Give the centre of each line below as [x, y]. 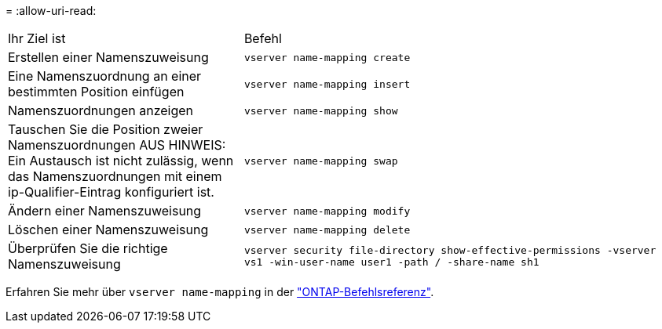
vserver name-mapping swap [321, 161]
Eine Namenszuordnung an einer [105, 76]
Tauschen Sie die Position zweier [106, 129]
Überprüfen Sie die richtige [88, 248]
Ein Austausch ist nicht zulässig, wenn [121, 161]
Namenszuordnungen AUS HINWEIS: [117, 145]
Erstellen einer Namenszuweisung [108, 57]
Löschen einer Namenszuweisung [108, 230]
